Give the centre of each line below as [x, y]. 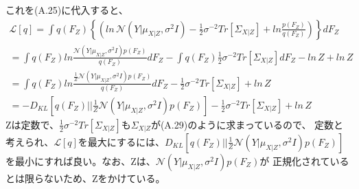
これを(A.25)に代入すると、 [67, 10]
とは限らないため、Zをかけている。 [85, 178]
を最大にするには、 [121, 141]
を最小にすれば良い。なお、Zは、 [81, 160]
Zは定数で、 [32, 124]
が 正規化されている [304, 160]
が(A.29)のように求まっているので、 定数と [247, 124]
